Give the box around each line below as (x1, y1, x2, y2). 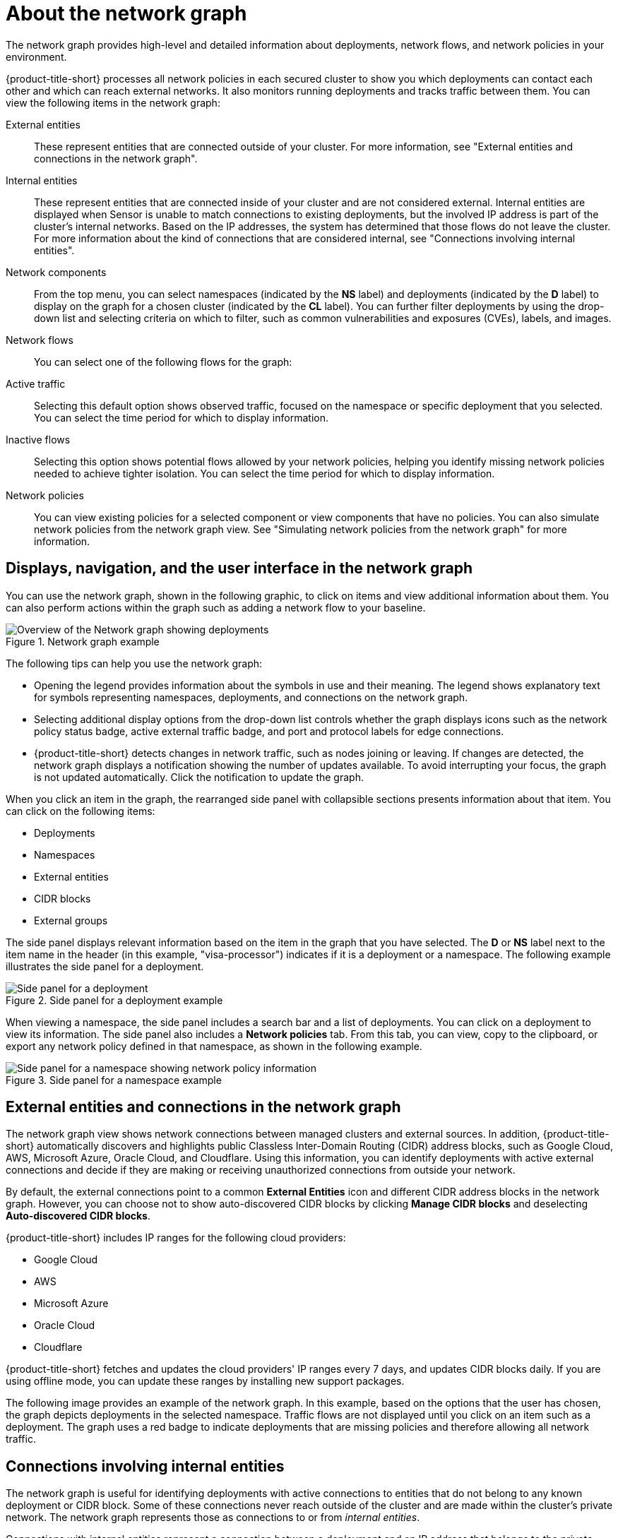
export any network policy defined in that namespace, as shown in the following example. (6, 1039, 422, 1052)
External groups (34, 914, 108, 926)
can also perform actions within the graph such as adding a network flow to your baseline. (6, 601, 426, 614)
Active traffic (6, 377, 66, 390)
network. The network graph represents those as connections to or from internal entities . (6, 1511, 420, 1524)
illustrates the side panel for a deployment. (6, 960, 204, 972)
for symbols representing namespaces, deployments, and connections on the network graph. (34, 691, 468, 703)
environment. (6, 50, 67, 63)
